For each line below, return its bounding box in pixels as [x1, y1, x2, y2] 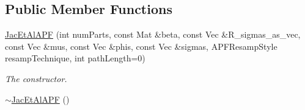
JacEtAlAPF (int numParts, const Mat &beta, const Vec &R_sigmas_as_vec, [5, 28, 301, 41]
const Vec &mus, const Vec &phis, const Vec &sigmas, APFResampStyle [5, 40, 277, 52]
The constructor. [5, 72, 67, 84]
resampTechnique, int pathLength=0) [5, 52, 145, 64]
